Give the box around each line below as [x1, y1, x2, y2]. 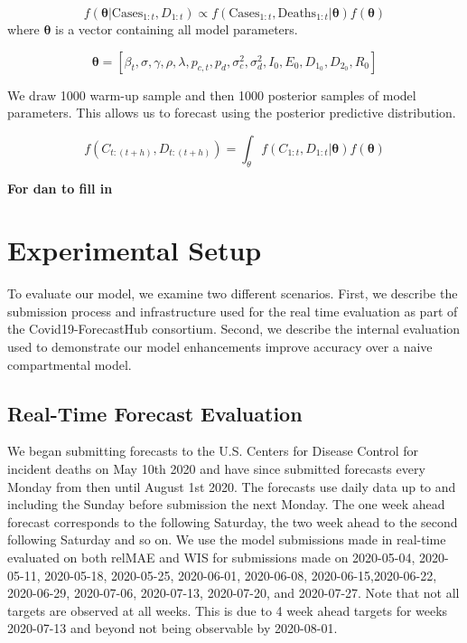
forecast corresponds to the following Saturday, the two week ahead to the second [7, 512, 458, 531]
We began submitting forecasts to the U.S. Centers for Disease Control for [7, 441, 419, 460]
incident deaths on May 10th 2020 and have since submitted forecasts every [7, 459, 425, 478]
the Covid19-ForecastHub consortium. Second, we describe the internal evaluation [7, 319, 461, 338]
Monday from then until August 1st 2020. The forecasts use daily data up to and [7, 477, 456, 496]
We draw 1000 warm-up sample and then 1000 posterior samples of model [7, 85, 416, 104]
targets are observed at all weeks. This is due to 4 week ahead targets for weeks [7, 600, 448, 619]
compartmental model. [7, 355, 132, 374]
